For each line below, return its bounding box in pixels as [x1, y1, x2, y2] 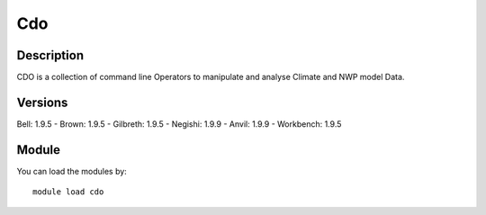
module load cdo [32, 187, 104, 197]
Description [16, 48, 85, 63]
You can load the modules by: [16, 166, 128, 176]
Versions [16, 94, 68, 110]
